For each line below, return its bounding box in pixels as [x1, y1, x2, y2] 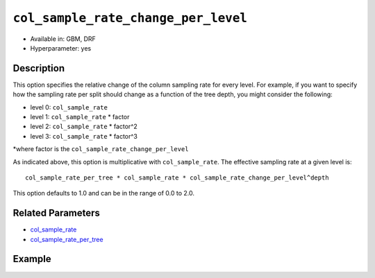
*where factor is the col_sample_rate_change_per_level [12, 145, 189, 153]
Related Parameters [12, 207, 101, 219]
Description [12, 62, 65, 74]
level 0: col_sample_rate [30, 103, 108, 111]
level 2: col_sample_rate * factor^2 [30, 122, 138, 131]
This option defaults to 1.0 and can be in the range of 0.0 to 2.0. [12, 189, 194, 198]
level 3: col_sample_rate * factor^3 [30, 132, 138, 140]
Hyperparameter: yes [30, 44, 92, 52]
